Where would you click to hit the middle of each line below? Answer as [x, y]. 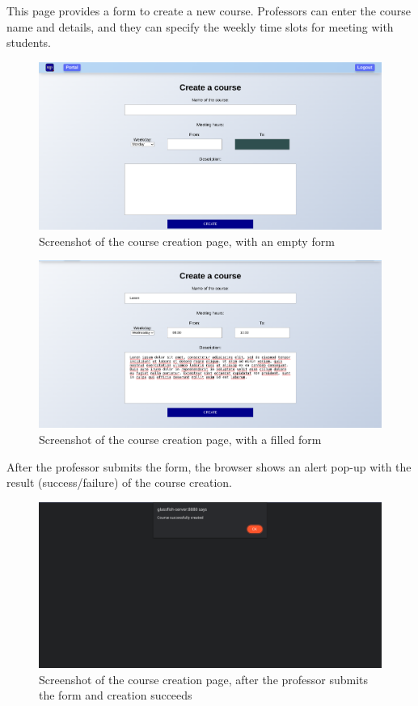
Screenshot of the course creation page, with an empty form [187, 241]
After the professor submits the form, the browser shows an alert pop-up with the [209, 466]
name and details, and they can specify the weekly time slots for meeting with [200, 26]
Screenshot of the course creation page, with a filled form [180, 439]
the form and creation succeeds [116, 695]
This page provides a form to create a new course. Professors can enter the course [209, 11]
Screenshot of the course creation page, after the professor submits [204, 679]
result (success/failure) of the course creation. [119, 482]
